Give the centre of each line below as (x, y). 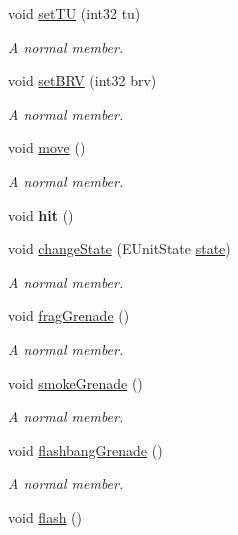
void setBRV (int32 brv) (82, 80)
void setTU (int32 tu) (74, 13)
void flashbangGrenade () (85, 449)
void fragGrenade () (69, 315)
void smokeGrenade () (75, 382)
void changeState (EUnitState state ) (119, 248)
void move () (47, 147)
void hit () (41, 214)
